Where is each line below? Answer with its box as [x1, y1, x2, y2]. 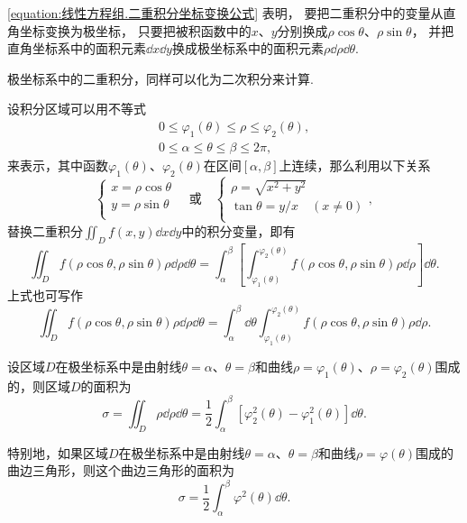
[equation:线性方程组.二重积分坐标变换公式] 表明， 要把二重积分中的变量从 [7, 4, 444, 22]
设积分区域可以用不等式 [7, 99, 146, 118]
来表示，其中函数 [7, 155, 108, 174]
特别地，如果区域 [7, 443, 108, 462]
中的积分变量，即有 [181, 221, 296, 240]
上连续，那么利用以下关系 [279, 155, 431, 174]
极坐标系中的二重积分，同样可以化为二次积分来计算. [7, 69, 314, 87]
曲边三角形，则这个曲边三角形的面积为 [7, 461, 234, 480]
